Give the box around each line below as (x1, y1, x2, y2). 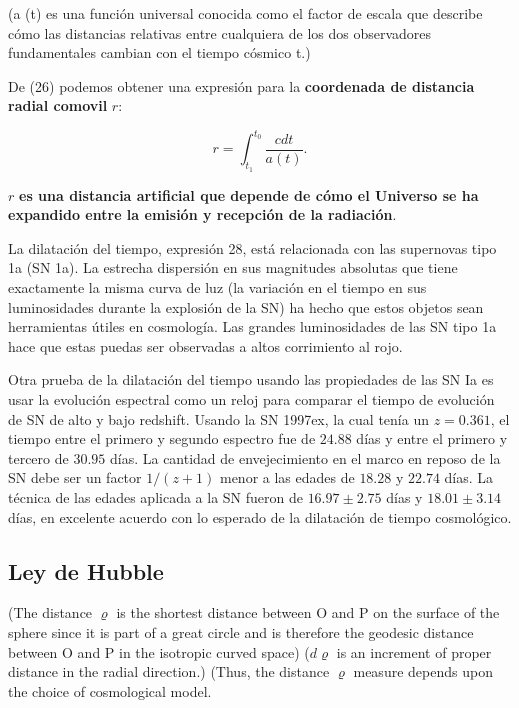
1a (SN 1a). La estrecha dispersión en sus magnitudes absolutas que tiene (8, 257, 458, 278)
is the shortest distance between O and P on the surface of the (116, 602, 500, 623)
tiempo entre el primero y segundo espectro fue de (8, 428, 316, 449)
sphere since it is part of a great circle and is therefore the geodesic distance (8, 621, 474, 642)
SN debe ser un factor (8, 467, 142, 488)
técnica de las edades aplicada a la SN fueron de (8, 486, 303, 507)
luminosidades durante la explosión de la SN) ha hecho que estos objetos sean (8, 296, 484, 317)
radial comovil (8, 95, 108, 116)
